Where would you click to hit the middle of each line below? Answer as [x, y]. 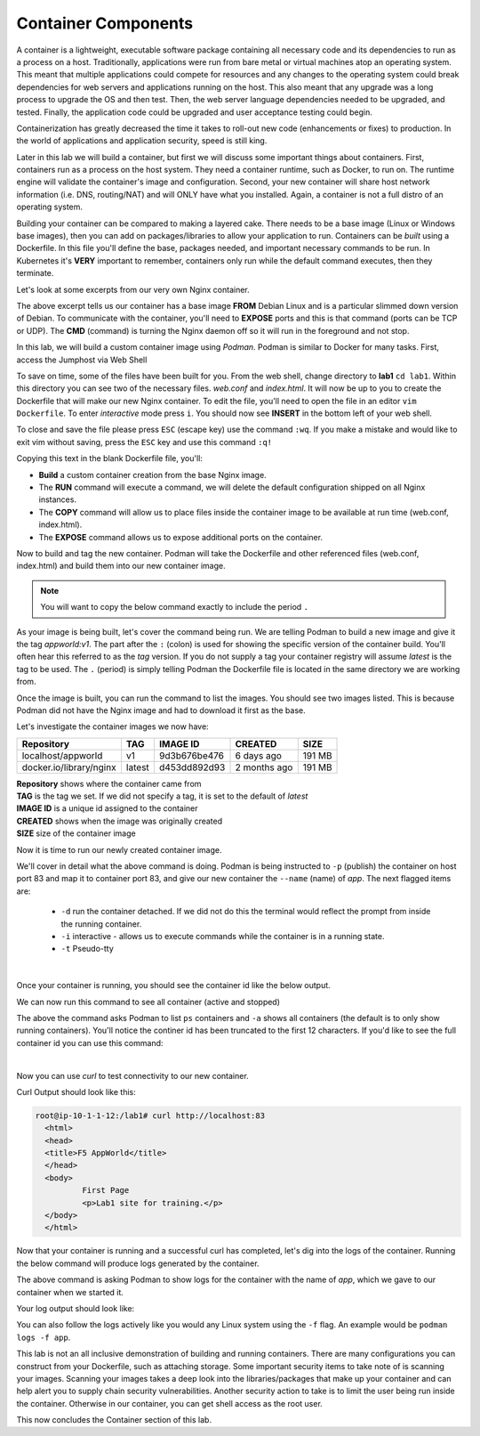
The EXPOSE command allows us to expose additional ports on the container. [181, 537]
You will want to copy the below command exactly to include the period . [174, 607]
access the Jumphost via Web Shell [82, 360]
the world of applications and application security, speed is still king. [142, 141]
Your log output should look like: [76, 1308]
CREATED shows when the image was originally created [120, 821]
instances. [58, 499]
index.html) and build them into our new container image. [121, 566]
